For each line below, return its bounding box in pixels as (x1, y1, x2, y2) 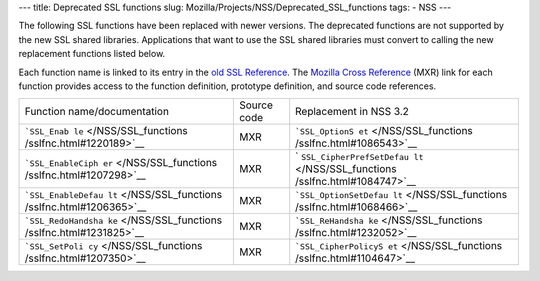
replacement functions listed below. (18, 48, 166, 60)
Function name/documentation (24, 105, 170, 119)
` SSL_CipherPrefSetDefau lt (295, 150, 424, 164)
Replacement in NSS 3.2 (295, 105, 410, 119)
